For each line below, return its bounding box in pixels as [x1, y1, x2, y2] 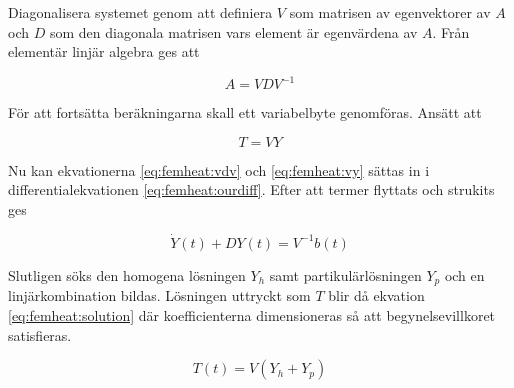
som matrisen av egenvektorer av [289, 2, 491, 22]
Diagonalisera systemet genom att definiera [8, 2, 273, 22]
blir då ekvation [328, 285, 425, 306]
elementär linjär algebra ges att [8, 41, 200, 62]
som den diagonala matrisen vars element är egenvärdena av [49, 21, 418, 42]
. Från [432, 21, 470, 42]
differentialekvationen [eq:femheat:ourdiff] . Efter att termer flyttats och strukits [8, 179, 495, 200]
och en [444, 264, 485, 285]
